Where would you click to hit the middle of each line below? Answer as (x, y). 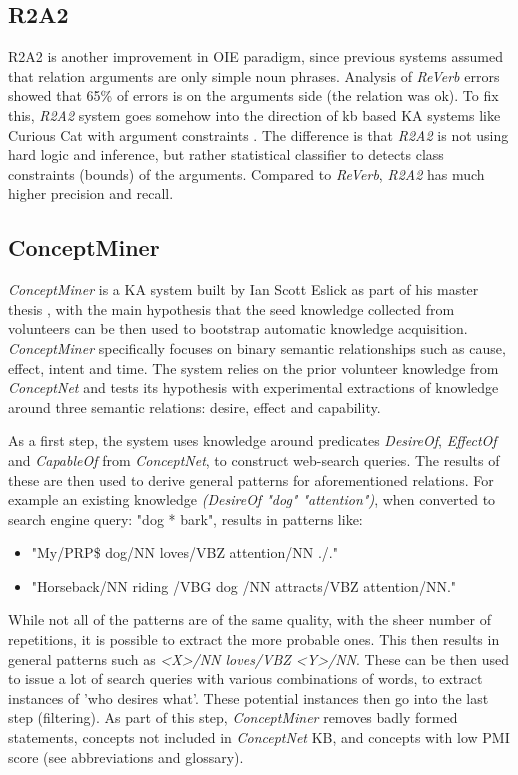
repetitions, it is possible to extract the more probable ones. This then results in (254, 639)
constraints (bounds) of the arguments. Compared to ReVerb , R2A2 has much (246, 173)
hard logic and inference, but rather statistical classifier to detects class (226, 154)
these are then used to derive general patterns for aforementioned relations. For (251, 479)
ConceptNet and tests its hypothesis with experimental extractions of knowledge (253, 387)
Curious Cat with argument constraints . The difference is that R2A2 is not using (258, 134)
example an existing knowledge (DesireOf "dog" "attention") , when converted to (252, 499)
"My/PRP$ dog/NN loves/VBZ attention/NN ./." (184, 552)
